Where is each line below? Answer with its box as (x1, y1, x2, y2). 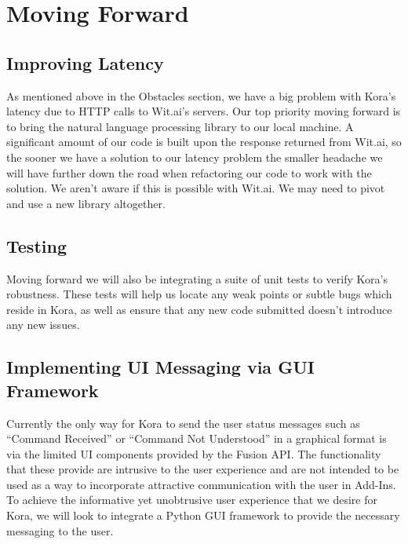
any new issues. (6, 316, 80, 333)
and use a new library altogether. (6, 195, 166, 211)
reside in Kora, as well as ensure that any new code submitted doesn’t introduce (6, 301, 392, 317)
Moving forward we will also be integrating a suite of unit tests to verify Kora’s (6, 270, 388, 287)
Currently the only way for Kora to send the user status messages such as (6, 414, 360, 431)
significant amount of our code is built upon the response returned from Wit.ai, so (6, 133, 402, 150)
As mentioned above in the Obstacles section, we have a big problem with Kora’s (6, 87, 396, 104)
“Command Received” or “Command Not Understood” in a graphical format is (6, 430, 387, 447)
